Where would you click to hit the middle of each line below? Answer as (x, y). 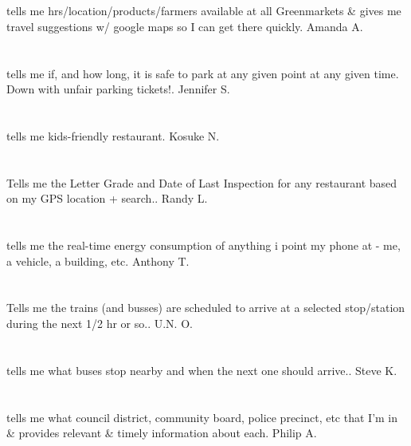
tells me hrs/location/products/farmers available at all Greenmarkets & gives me (204, 11)
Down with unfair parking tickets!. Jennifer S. (118, 89)
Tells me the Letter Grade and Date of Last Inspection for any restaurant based (202, 182)
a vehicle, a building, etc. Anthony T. (98, 260)
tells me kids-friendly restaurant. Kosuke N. (113, 135)
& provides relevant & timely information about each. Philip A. (162, 433)
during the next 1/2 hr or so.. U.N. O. (100, 324)
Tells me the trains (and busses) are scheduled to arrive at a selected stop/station (206, 308)
